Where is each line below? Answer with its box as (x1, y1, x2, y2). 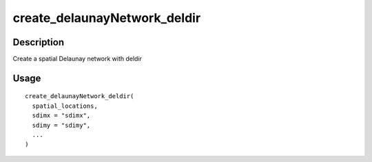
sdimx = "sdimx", (32, 112, 91, 119)
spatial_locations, (32, 102, 98, 110)
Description (12, 36, 65, 48)
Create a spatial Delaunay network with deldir (12, 55, 143, 63)
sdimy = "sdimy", (32, 121, 91, 129)
